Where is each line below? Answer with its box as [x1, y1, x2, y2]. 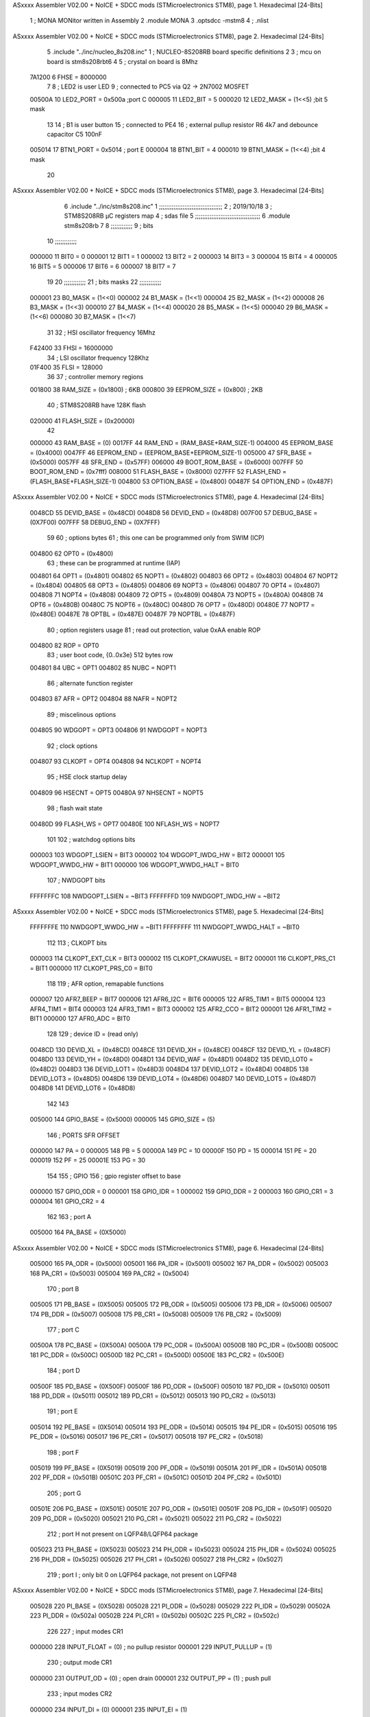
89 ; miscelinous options [47, 710, 116, 718]
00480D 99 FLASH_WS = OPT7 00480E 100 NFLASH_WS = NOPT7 [29, 819, 220, 828]
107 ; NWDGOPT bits [47, 876, 106, 885]
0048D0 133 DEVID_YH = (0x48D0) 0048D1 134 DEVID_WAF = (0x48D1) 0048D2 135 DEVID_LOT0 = [29, 1055, 314, 1064]
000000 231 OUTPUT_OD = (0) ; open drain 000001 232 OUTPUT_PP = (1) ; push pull [29, 1674, 271, 1682]
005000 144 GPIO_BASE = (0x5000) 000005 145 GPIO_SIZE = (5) [29, 1115, 215, 1124]
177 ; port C [47, 1326, 80, 1334]
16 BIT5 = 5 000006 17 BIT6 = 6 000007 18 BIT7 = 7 [29, 262, 176, 271]
